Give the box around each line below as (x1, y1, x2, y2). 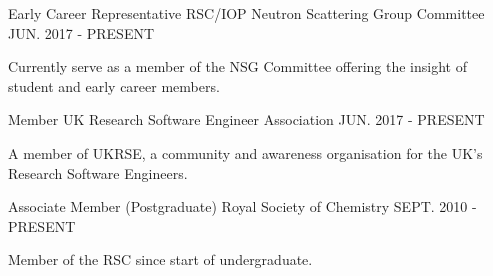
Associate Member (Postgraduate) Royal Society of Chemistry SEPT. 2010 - (8, 196, 477, 217)
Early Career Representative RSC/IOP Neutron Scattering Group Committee (8, 3, 485, 23)
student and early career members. (8, 75, 220, 96)
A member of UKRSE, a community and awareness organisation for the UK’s (8, 142, 483, 163)
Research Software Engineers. (8, 162, 188, 183)
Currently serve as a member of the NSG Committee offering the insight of (8, 56, 467, 77)
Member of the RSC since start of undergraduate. (8, 249, 313, 270)
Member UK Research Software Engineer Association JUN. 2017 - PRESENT (8, 109, 485, 130)
